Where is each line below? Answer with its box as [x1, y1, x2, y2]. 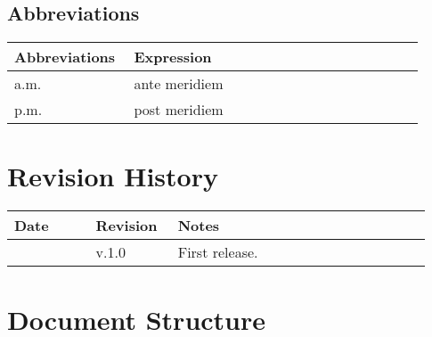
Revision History [7, 158, 218, 194]
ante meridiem [134, 73, 224, 95]
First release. [177, 242, 258, 263]
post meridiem [134, 99, 224, 120]
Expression [134, 46, 212, 68]
